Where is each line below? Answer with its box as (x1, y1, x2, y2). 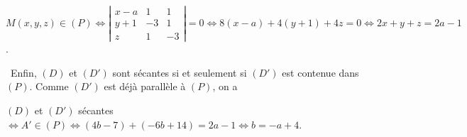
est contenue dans (282, 65, 359, 80)
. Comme (29, 79, 69, 94)
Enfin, (10, 65, 37, 80)
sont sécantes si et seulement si (112, 65, 247, 80)
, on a (212, 79, 238, 94)
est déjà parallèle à (104, 79, 186, 94)
